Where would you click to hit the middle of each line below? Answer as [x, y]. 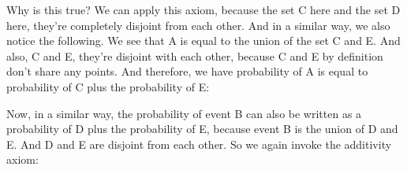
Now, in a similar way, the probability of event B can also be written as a [184, 113]
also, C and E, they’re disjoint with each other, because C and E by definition [195, 55]
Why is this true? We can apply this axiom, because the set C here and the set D [203, 9]
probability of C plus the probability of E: [108, 86]
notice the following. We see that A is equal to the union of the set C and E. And [203, 41]
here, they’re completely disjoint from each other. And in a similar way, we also [198, 25]
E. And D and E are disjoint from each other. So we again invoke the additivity [199, 144]
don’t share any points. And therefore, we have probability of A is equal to [187, 71]
